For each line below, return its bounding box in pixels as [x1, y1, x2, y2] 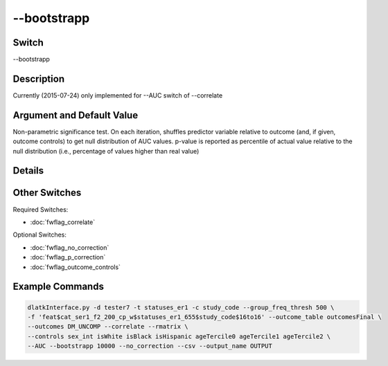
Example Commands [12, 281, 104, 293]
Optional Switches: [12, 230, 67, 239]
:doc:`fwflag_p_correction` [30, 253, 106, 262]
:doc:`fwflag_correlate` [30, 218, 96, 226]
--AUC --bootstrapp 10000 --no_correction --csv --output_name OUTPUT [27, 342, 273, 350]
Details [12, 165, 44, 176]
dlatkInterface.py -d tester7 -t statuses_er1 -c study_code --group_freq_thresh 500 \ [27, 303, 335, 311]
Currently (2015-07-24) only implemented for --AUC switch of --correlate [12, 91, 223, 100]
